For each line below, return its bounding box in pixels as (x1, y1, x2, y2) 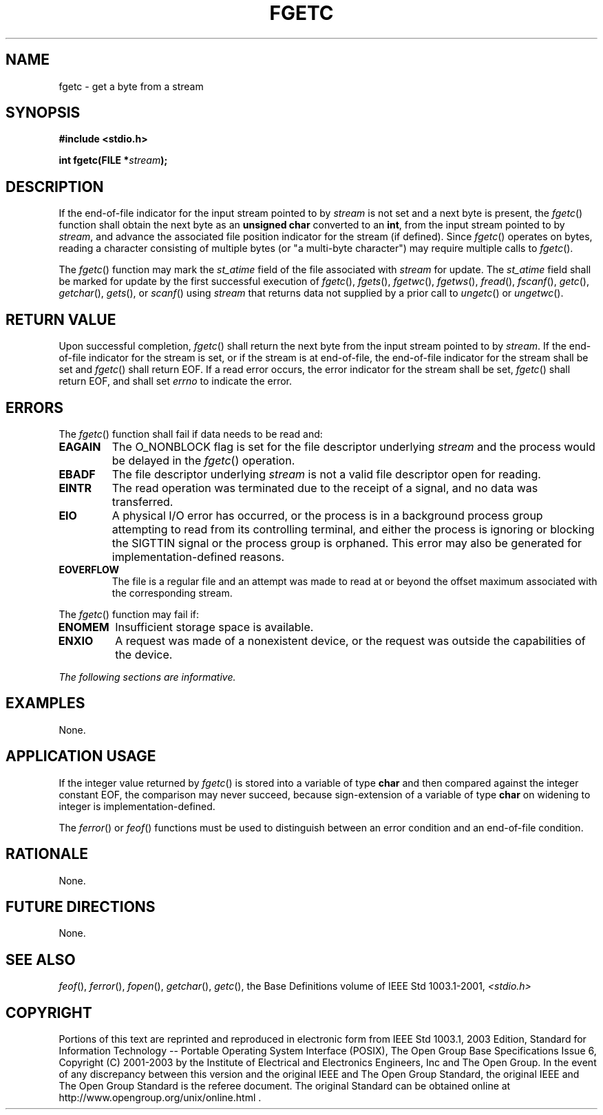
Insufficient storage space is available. (115, 619, 314, 634)
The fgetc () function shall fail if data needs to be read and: (59, 427, 323, 440)
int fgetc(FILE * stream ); (59, 154, 168, 167)
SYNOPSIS (6, 104, 81, 122)
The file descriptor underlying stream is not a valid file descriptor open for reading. (112, 467, 541, 481)
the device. (115, 647, 173, 661)
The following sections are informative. (59, 670, 236, 683)
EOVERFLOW (59, 563, 119, 575)
